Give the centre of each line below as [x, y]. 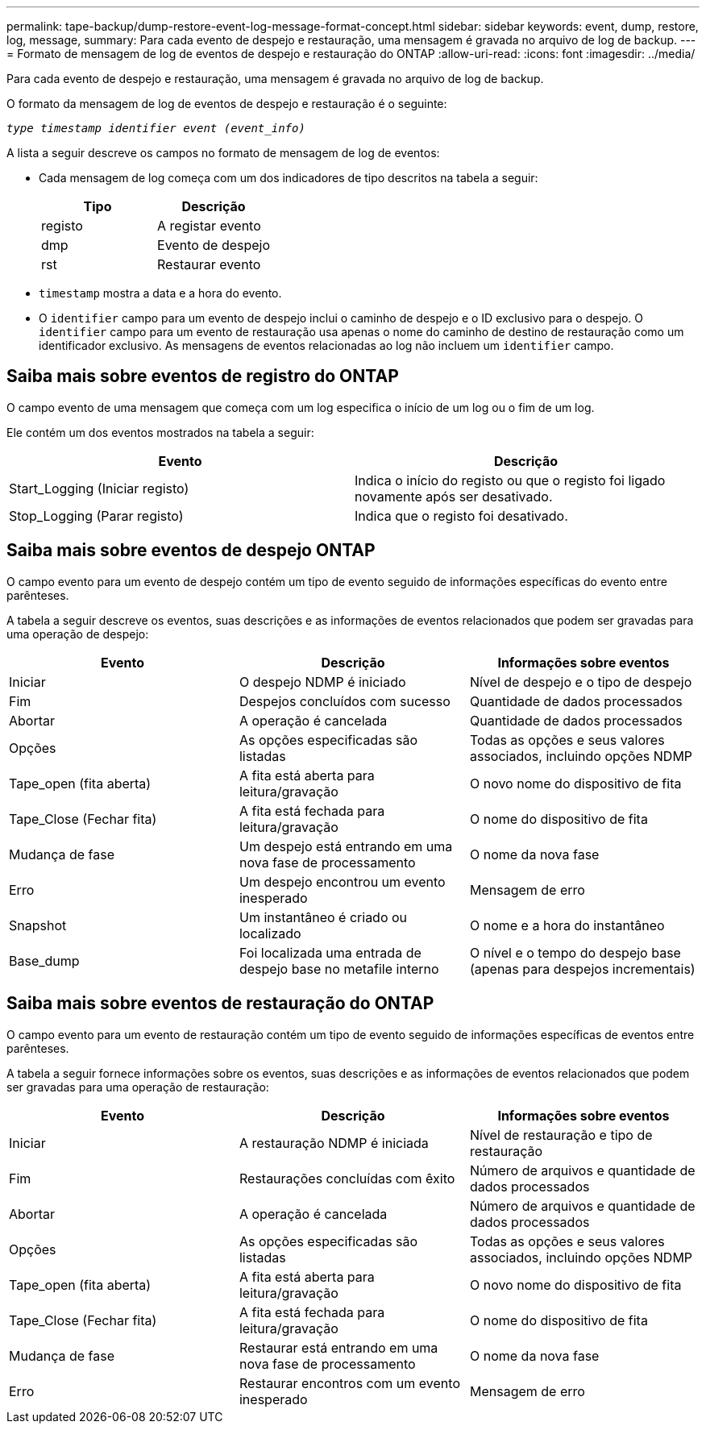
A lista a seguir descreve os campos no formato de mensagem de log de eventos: [223, 153]
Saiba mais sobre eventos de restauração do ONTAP [220, 1004]
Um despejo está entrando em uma [346, 846]
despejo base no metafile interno [339, 969]
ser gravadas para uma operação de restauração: [138, 1087]
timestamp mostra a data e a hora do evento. [160, 293]
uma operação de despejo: [78, 634]
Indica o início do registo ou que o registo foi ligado [510, 480]
